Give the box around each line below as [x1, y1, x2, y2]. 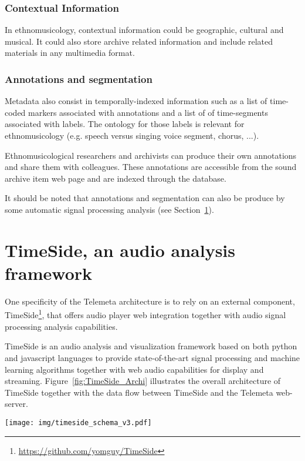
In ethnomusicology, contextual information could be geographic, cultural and [5, 24, 284, 36]
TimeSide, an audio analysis [5, 238, 235, 262]
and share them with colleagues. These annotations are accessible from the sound [5, 161, 297, 173]
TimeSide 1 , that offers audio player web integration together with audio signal [5, 307, 286, 321]
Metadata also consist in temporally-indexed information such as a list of [5, 95, 267, 107]
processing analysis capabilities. [5, 320, 118, 332]
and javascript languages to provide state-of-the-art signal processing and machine [5, 351, 300, 363]
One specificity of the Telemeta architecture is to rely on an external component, [5, 295, 295, 307]
